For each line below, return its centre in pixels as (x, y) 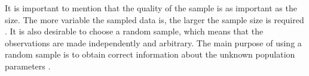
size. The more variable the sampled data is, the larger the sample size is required (154, 19)
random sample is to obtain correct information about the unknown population (150, 54)
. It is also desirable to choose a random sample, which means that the (134, 31)
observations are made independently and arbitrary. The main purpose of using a (153, 42)
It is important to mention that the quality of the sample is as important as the (151, 8)
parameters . (28, 66)
